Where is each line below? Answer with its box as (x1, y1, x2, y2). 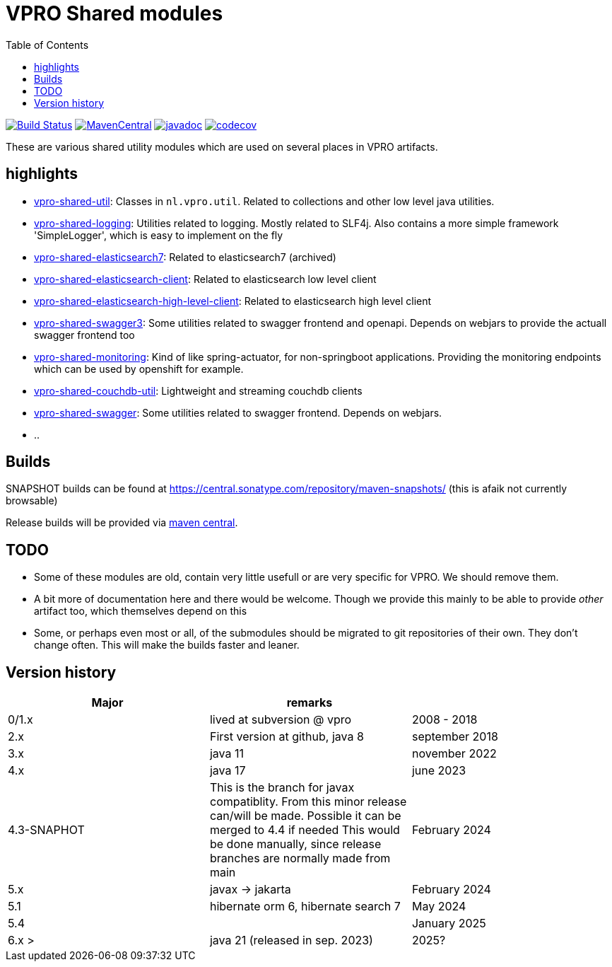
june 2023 (411, 763, 466, 778)
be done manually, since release (209, 837, 382, 852)
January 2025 (411, 916, 486, 931)
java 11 (209, 746, 245, 761)
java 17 (209, 763, 246, 778)
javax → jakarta (209, 882, 291, 897)
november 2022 (411, 746, 497, 761)
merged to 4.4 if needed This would (209, 823, 400, 838)
